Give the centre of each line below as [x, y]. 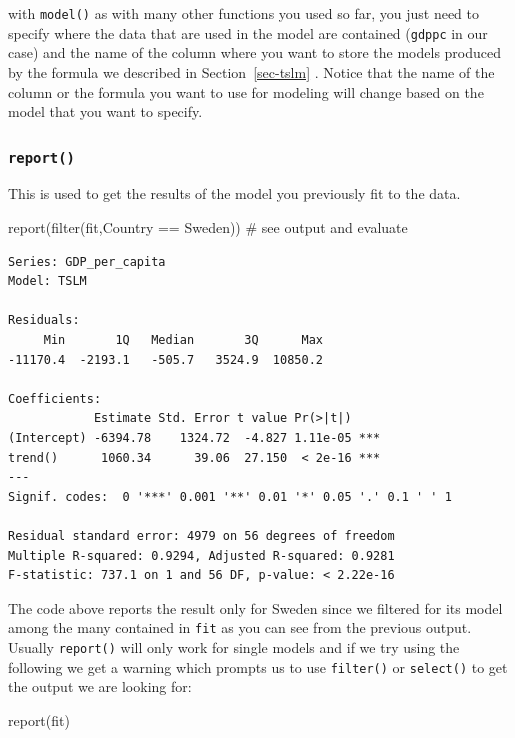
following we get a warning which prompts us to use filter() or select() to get [258, 666]
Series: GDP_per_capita [87, 261]
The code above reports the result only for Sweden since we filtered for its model [255, 607]
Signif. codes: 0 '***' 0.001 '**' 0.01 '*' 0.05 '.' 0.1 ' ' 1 [230, 496]
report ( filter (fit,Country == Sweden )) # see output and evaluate [208, 227]
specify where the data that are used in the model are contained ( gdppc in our [248, 32]
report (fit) [39, 719]
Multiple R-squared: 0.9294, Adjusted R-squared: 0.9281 [201, 555]
